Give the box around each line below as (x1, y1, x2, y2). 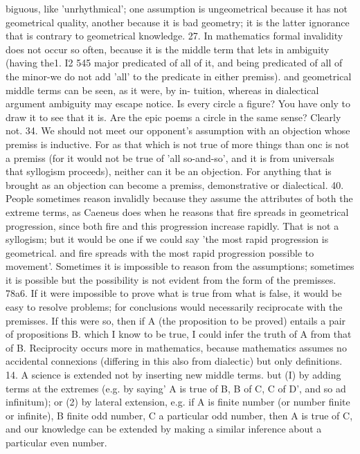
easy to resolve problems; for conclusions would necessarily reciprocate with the (6, 300, 343, 314)
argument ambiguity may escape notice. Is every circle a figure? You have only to (6, 96, 351, 111)
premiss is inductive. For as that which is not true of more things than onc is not (6, 136, 350, 151)
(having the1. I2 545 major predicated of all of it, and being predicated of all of (6, 55, 343, 70)
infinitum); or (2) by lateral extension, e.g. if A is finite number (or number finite (6, 394, 350, 409)
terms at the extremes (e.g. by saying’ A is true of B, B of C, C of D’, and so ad (6, 381, 346, 395)
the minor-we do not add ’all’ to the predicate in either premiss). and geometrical (6, 69, 352, 83)
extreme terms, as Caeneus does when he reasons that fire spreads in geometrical (6, 204, 349, 219)
